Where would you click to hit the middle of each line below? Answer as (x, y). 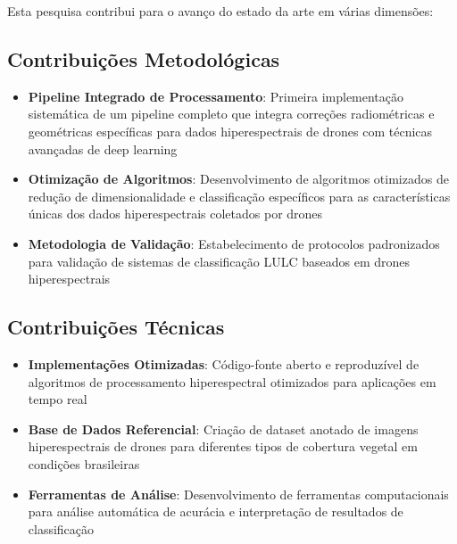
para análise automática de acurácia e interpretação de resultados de (216, 511)
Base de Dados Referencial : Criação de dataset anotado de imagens (223, 429)
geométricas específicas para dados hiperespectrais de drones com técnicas (230, 131)
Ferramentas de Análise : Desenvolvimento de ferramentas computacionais (238, 494)
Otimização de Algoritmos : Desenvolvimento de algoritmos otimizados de (238, 179)
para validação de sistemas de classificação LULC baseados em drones (219, 261)
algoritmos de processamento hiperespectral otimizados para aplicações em (232, 381)
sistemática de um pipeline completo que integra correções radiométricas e (231, 114)
